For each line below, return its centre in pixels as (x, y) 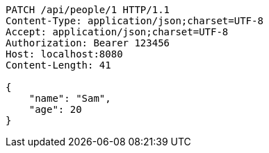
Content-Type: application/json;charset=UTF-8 (134, 21)
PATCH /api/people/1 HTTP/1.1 (88, 10)
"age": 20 (55, 109)
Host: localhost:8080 (64, 54)
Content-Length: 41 (58, 65)
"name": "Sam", (70, 98)
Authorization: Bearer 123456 (88, 43)
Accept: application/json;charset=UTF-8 (117, 32)
